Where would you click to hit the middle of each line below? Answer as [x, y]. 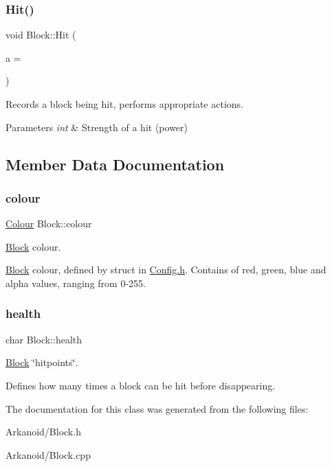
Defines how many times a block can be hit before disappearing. [141, 385]
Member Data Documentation [115, 164]
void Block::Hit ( [41, 35]
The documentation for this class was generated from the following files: [157, 408]
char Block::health [44, 339]
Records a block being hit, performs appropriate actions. [124, 104]
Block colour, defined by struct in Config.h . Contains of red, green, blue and [166, 270]
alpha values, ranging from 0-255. [76, 283]
